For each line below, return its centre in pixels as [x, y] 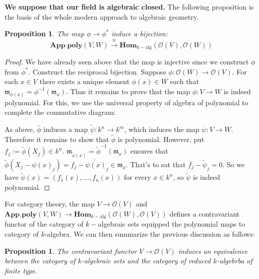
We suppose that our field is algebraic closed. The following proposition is [129, 7]
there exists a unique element [85, 81]
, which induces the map [162, 129]
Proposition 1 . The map [45, 33]
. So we [234, 164]
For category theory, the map [50, 204]
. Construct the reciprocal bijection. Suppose [97, 71]
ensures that [149, 151]
